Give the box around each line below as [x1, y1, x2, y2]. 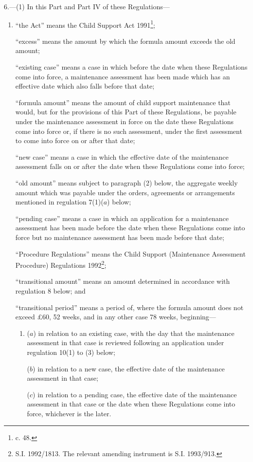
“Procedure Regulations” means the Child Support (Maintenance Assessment [15, 248, 246, 259]
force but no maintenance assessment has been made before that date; [15, 232, 224, 242]
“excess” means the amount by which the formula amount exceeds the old [15, 36, 235, 46]
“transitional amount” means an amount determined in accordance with [15, 276, 230, 286]
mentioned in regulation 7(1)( [15, 197, 104, 207]
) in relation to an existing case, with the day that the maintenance [33, 328, 235, 338]
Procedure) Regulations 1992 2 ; [15, 259, 107, 270]
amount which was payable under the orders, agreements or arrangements [15, 187, 235, 197]
